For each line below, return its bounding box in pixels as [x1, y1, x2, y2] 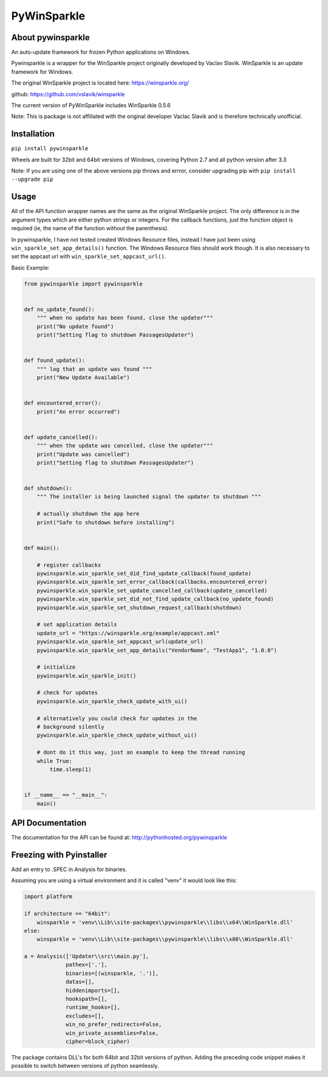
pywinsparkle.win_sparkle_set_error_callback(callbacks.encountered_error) [36, 578, 268, 586]
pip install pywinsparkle [11, 145, 89, 152]
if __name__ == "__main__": [24, 791, 108, 799]
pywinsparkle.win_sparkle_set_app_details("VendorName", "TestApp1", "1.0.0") [36, 647, 278, 654]
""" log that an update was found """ [36, 365, 152, 373]
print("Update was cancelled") [36, 451, 130, 458]
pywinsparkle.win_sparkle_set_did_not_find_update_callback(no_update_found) [36, 595, 275, 603]
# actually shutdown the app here [36, 510, 140, 517]
